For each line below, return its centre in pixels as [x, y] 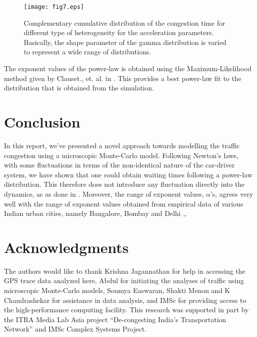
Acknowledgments [66, 247]
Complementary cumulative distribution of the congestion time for [125, 22]
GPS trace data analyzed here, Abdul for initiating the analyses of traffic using [124, 280]
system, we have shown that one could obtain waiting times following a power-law [128, 174]
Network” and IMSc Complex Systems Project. [75, 329]
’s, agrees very [232, 193]
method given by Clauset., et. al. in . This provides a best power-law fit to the [123, 78]
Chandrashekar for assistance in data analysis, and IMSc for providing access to [125, 300]
